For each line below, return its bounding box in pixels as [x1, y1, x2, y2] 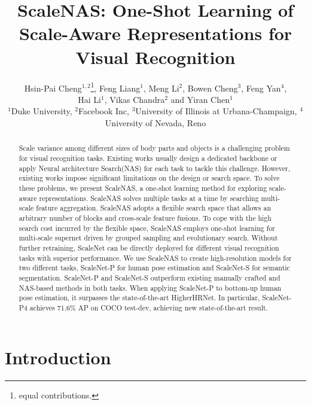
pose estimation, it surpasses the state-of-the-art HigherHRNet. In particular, [19, 293, 260, 303]
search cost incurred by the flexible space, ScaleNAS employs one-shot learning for [19, 223, 276, 233]
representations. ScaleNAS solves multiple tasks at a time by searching [39, 193, 259, 203]
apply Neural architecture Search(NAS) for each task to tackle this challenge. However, [19, 163, 290, 173]
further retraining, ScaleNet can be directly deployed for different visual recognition [19, 242, 279, 252]
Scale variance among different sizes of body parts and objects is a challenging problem [19, 143, 290, 153]
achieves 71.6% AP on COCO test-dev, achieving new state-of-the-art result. [29, 302, 268, 312]
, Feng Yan [241, 81, 281, 94]
